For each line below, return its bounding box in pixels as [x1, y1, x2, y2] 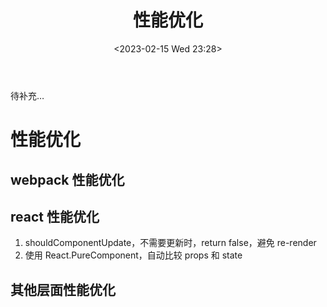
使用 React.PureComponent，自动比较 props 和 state [24, 249, 243, 261]
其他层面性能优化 [10, 281, 116, 298]
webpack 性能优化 [10, 171, 125, 188]
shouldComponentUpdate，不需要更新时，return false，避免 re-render [24, 237, 317, 249]
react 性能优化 [10, 208, 100, 225]
